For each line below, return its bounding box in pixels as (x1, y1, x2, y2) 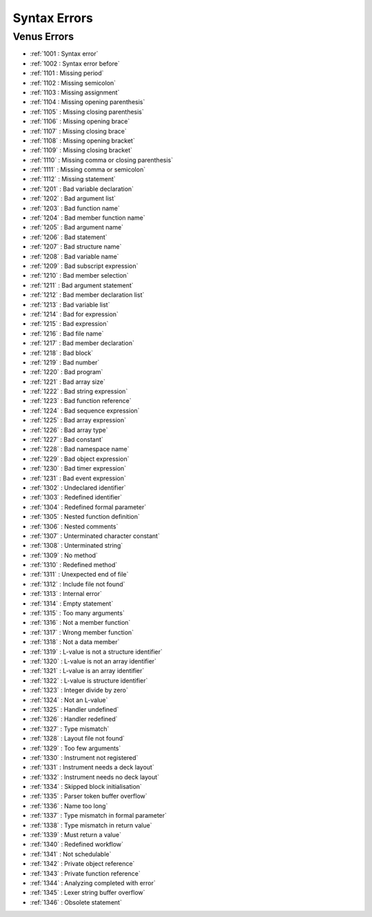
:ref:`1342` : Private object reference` (30, 860, 135, 868)
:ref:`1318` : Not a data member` (30, 638, 120, 646)
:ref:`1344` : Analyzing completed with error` (30, 878, 156, 887)
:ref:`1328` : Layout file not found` (30, 734, 125, 743)
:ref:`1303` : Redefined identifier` (30, 493, 123, 502)
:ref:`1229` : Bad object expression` (30, 455, 130, 463)
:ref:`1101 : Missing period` (30, 69, 104, 77)
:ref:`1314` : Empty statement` (30, 599, 114, 608)
